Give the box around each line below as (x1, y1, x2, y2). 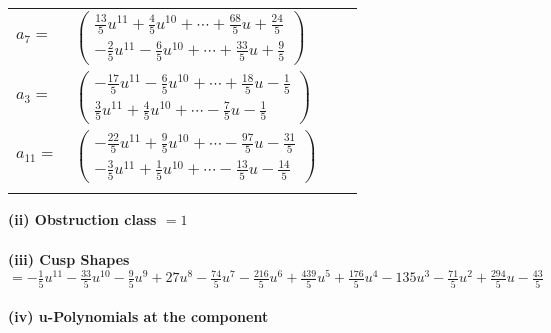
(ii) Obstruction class (8, 209, 157, 230)
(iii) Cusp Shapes (8, 248, 130, 269)
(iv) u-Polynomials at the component (8, 306, 269, 327)
